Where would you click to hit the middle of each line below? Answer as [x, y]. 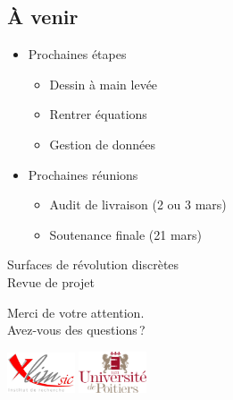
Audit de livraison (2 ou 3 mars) [138, 204]
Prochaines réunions [83, 174]
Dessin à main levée [104, 84]
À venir [43, 17]
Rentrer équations [98, 114]
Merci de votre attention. [76, 312]
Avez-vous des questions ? [76, 330]
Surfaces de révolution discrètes [93, 264]
